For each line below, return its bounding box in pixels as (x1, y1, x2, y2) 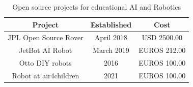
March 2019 (93, 45, 129, 55)
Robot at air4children (12, 70, 79, 80)
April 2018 (94, 32, 128, 43)
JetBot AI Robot (19, 45, 72, 55)
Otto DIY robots (19, 57, 72, 68)
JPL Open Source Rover (8, 32, 84, 43)
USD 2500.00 (142, 32, 183, 43)
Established (90, 19, 132, 30)
